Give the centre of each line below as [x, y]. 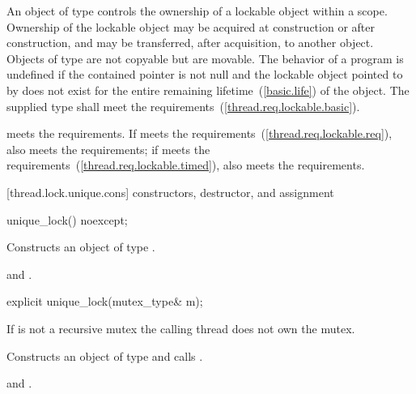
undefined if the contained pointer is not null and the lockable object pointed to [205, 74]
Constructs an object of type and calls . [105, 355]
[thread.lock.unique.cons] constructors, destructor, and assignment [170, 192]
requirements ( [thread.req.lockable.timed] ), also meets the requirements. [186, 165]
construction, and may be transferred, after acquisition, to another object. [190, 43]
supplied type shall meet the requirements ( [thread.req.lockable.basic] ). [183, 106]
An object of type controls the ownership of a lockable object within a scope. [197, 11]
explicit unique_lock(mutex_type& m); [105, 301]
